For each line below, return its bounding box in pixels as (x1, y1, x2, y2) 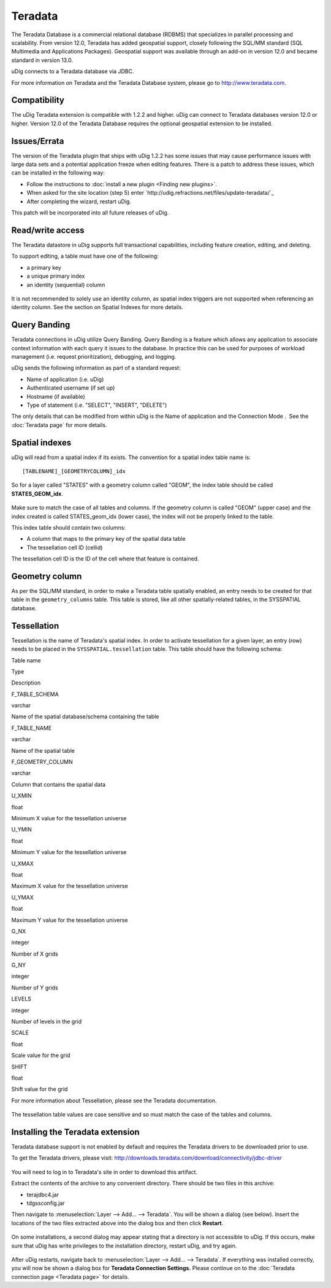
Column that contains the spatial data (11, 780, 106, 788)
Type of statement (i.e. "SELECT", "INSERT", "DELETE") (26, 401, 167, 409)
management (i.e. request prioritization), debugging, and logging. (11, 353, 177, 360)
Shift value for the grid (11, 1085, 68, 1093)
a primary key (26, 264, 61, 271)
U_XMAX (11, 860, 34, 867)
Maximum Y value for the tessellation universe (11, 916, 128, 924)
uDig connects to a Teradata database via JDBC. (11, 68, 134, 75)
